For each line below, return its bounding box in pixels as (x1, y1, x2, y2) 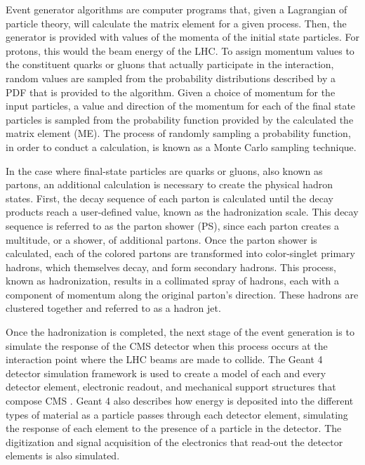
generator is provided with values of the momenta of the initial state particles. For (6, 30, 359, 44)
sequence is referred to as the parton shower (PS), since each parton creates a (6, 218, 339, 232)
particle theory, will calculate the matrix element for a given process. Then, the (6, 15, 347, 30)
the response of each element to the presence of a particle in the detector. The (6, 421, 342, 435)
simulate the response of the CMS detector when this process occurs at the (6, 338, 328, 353)
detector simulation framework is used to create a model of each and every (6, 365, 326, 380)
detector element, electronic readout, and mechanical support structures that (6, 379, 336, 394)
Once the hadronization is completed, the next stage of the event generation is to (6, 325, 354, 339)
